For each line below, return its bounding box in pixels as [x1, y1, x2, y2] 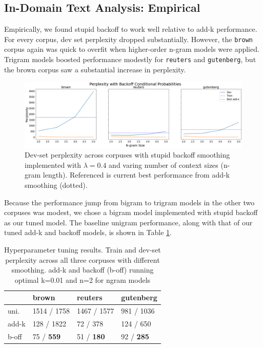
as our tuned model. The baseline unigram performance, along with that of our [4, 217, 253, 227]
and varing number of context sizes [109, 159, 218, 170]
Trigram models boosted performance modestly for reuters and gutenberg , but [4, 54, 256, 65]
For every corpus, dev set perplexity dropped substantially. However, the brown [4, 33, 253, 44]
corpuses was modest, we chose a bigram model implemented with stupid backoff [4, 207, 258, 218]
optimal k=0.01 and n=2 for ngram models [14, 274, 151, 285]
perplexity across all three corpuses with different [5, 254, 160, 265]
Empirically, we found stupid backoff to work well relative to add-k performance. [4, 24, 257, 34]
